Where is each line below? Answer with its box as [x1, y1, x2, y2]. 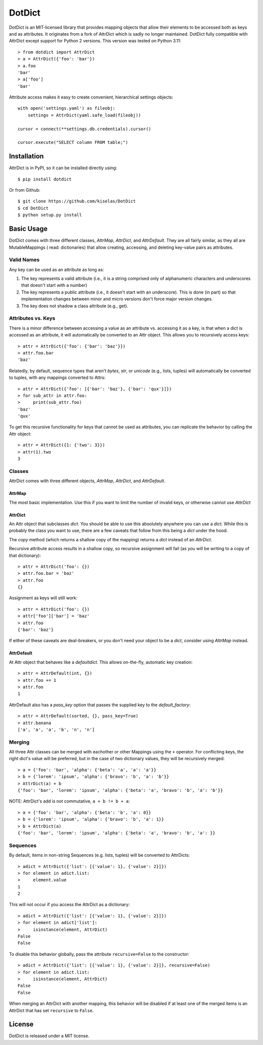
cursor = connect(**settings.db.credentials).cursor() [18, 126, 151, 132]
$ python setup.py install [18, 212, 82, 218]
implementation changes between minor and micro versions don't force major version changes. [21, 296, 213, 302]
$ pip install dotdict [18, 176, 72, 182]
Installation [9, 152, 44, 160]
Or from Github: [9, 187, 41, 193]
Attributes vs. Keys [9, 315, 56, 322]
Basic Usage [9, 225, 48, 233]
